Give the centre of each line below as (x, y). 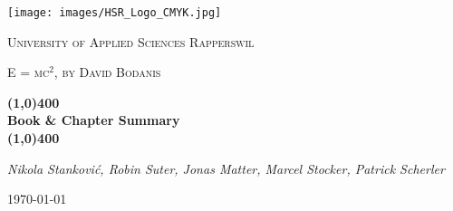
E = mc (29, 72)
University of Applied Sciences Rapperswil (131, 41)
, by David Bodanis (107, 72)
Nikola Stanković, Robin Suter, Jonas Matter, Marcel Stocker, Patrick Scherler (226, 168)
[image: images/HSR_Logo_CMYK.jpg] (115, 13)
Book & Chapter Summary (94, 120)
